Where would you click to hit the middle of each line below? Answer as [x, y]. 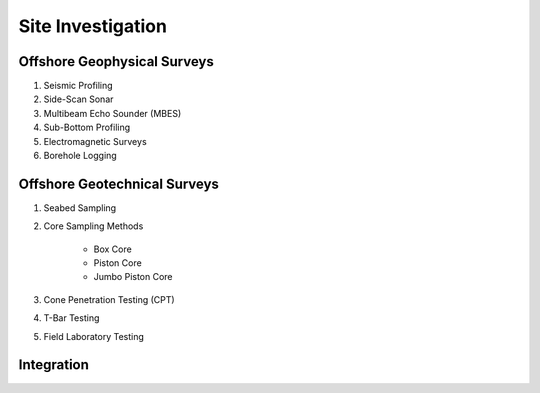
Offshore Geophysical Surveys [116, 61]
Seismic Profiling [78, 86]
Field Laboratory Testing [94, 336]
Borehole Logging [80, 156]
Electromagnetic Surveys [95, 141]
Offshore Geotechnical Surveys [119, 183]
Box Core [112, 249]
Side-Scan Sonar [78, 99]
